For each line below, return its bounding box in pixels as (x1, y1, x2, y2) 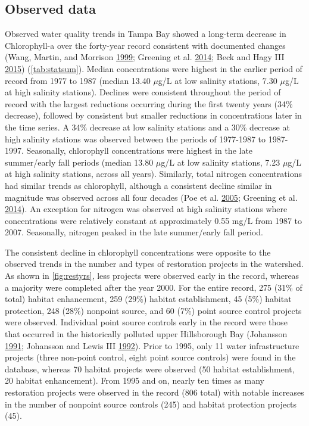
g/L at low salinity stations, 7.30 (158, 74, 277, 86)
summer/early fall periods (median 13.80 (5, 156, 154, 168)
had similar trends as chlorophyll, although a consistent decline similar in (5, 179, 272, 191)
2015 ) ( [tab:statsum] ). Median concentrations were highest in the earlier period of (5, 62, 302, 74)
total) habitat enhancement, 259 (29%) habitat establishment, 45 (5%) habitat (5, 293, 292, 305)
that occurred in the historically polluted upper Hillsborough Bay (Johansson (5, 328, 288, 340)
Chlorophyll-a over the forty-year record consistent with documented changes (5, 39, 286, 51)
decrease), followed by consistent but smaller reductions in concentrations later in (5, 109, 302, 122)
